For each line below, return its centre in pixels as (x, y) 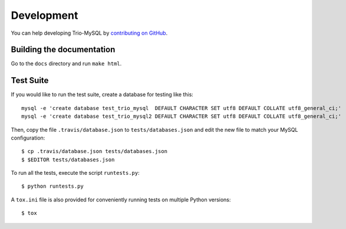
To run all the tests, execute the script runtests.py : (75, 173)
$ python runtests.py (52, 186)
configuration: (28, 138)
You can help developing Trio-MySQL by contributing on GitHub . (89, 33)
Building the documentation (63, 50)
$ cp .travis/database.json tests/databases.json (95, 151)
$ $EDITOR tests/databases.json (68, 160)
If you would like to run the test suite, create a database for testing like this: (102, 95)
